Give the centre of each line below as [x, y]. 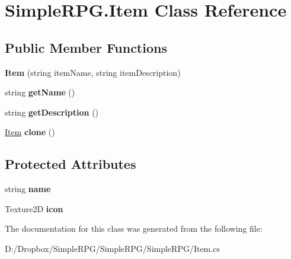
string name [28, 189]
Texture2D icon [34, 208]
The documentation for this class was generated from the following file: [134, 228]
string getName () [40, 92]
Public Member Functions [86, 47]
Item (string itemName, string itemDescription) [93, 72]
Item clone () [30, 132]
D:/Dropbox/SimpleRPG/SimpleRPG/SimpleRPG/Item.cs [112, 248]
